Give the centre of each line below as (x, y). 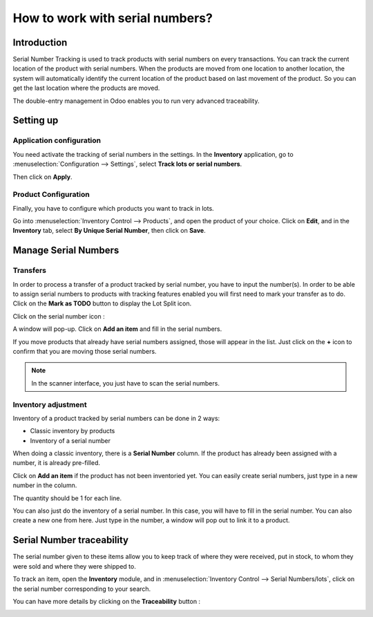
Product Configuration (51, 195)
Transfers (30, 271)
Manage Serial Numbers (66, 250)
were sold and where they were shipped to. (74, 566)
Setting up (36, 121)
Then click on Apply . (42, 177)
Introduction (40, 42)
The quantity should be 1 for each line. (67, 498)
